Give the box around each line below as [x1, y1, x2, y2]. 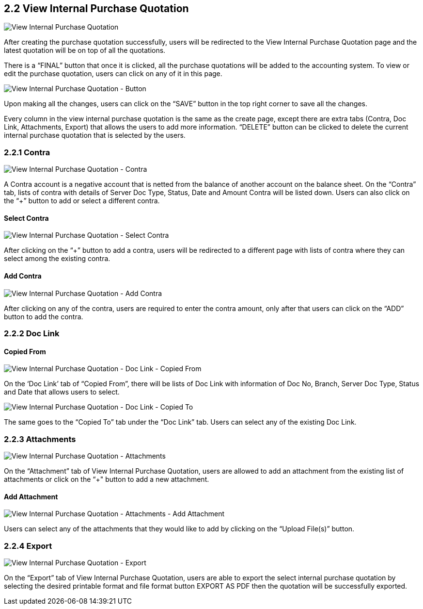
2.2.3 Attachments [4, 434, 76, 444]
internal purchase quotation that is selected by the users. [4, 131, 186, 140]
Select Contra [4, 214, 49, 222]
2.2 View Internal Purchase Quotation [4, 2, 189, 15]
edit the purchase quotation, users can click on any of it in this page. [4, 69, 222, 78]
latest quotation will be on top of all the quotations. [4, 46, 166, 55]
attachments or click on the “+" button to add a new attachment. [4, 475, 209, 483]
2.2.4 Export [4, 541, 52, 551]
